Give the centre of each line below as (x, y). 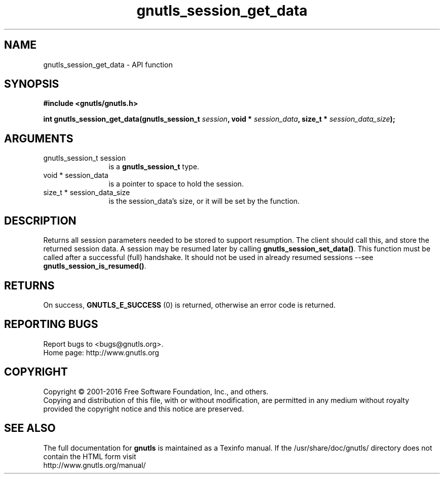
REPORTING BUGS (51, 324)
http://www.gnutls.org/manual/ (95, 465)
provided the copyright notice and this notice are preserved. (144, 409)
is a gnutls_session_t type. (154, 167)
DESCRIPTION (40, 220)
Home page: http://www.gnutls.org (101, 352)
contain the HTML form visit (90, 456)
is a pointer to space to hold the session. (176, 184)
